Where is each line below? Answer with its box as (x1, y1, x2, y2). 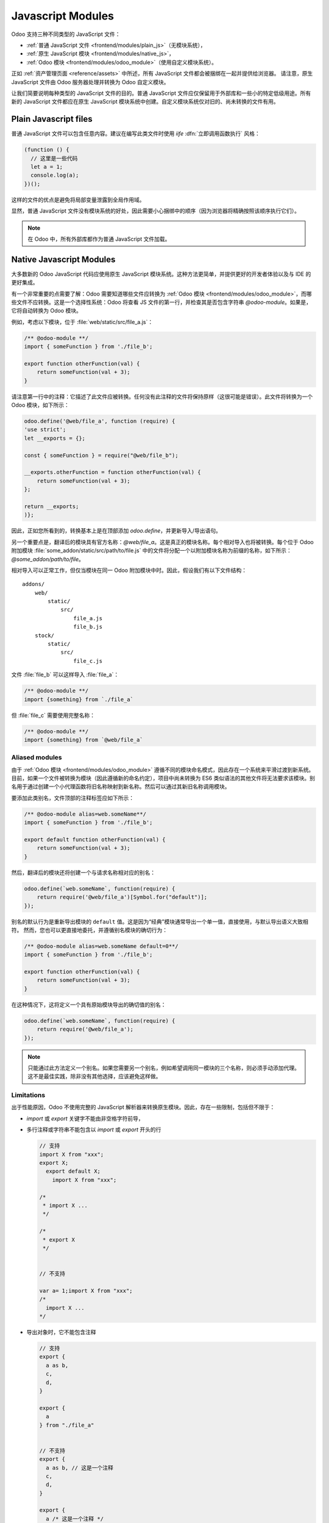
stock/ (34, 632, 55, 639)
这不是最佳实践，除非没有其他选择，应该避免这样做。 (27, 1073, 161, 1080)
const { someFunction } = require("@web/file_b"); (24, 451, 179, 459)
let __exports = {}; (24, 434, 85, 442)
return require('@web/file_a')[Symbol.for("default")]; (37, 894, 208, 901)
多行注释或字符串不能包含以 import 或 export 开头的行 (26, 1126, 161, 1133)
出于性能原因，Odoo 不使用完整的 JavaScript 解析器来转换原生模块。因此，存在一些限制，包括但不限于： (11, 1103, 275, 1111)
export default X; (46, 1168, 101, 1175)
